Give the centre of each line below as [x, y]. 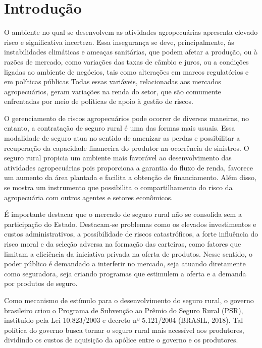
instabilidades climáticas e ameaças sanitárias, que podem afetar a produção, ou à [131, 52]
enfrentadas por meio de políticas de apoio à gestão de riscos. [99, 101]
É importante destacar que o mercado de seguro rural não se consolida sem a [123, 214]
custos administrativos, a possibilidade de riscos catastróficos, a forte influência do [131, 234]
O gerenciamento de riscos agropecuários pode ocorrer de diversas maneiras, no [126, 118]
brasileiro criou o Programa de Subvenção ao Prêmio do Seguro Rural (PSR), [124, 310]
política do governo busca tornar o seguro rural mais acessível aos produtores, [124, 330]
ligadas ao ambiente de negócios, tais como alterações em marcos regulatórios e [126, 71]
